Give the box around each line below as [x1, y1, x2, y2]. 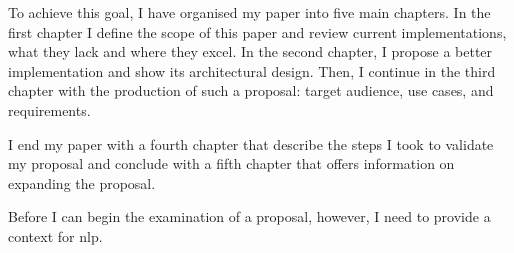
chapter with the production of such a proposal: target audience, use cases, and [8, 80, 494, 101]
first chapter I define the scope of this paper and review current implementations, [8, 21, 507, 42]
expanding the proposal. [8, 172, 156, 193]
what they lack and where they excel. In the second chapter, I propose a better [8, 41, 493, 62]
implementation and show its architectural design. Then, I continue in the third [8, 60, 496, 81]
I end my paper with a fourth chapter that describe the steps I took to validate [8, 133, 494, 154]
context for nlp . [8, 225, 103, 246]
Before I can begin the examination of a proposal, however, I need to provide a [8, 206, 491, 227]
